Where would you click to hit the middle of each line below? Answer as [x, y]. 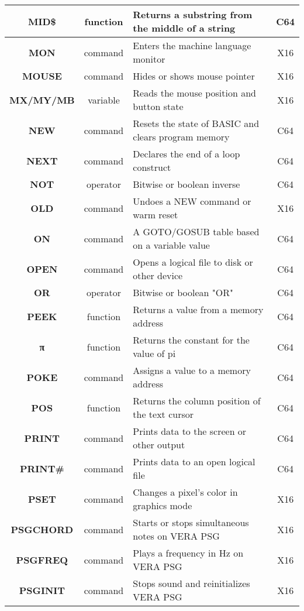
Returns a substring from [193, 14]
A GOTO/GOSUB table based [196, 231]
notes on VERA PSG [176, 536]
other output [159, 444]
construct [152, 167]
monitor [149, 59]
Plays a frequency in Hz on [188, 553]
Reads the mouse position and [194, 93]
